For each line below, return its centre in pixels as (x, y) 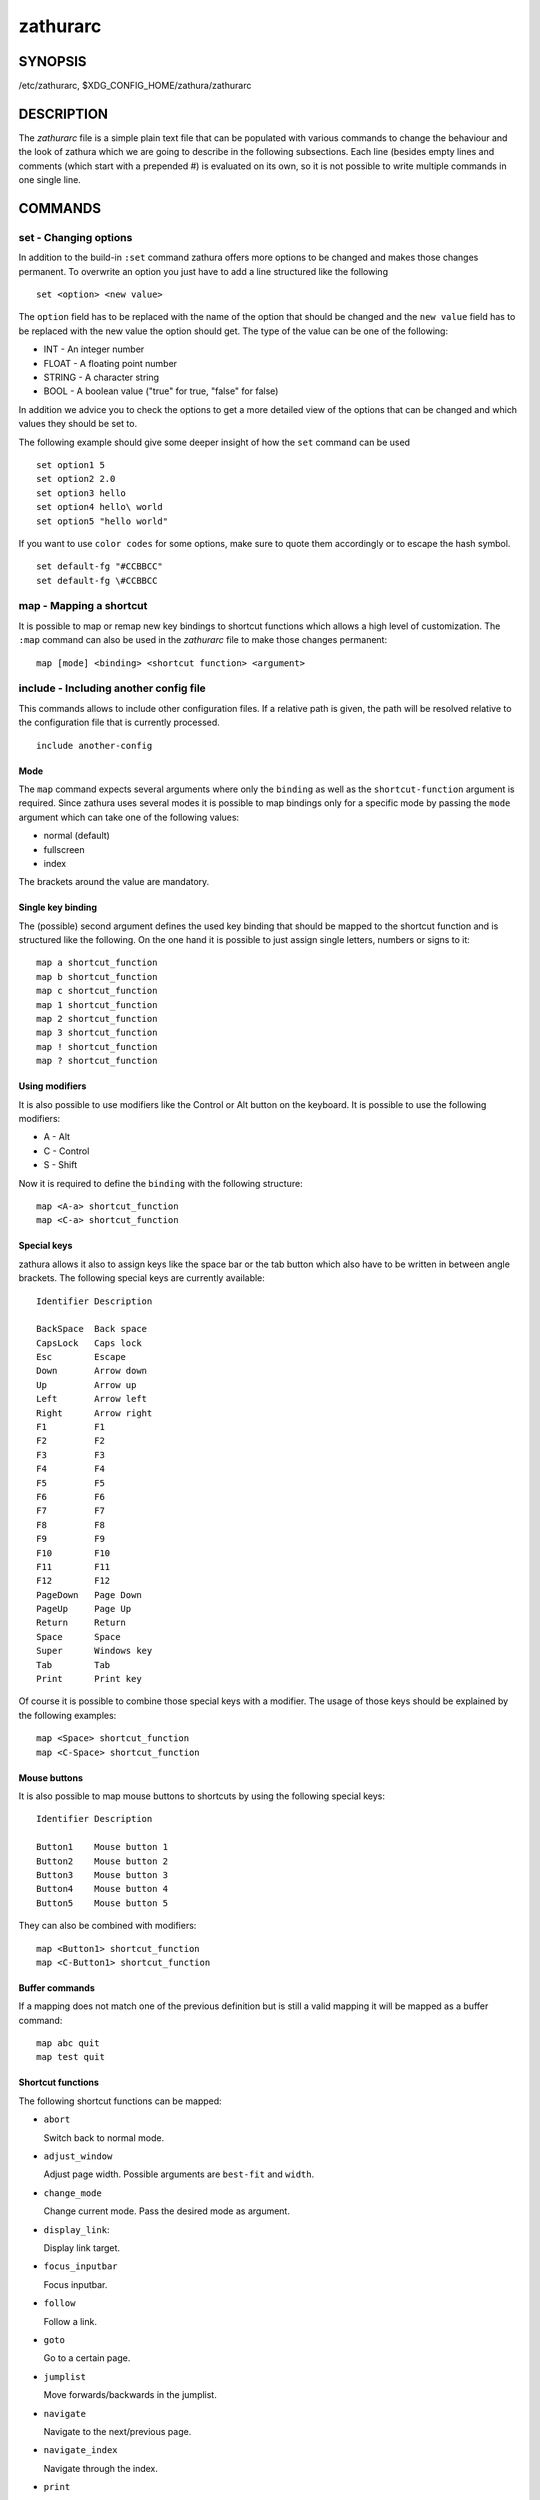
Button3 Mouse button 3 (102, 1874)
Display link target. (81, 2247)
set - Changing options (75, 237)
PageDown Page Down (89, 1594)
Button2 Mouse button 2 (102, 1861)
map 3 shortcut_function (97, 1033)
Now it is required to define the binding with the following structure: (161, 1183)
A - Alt (56, 1137)
